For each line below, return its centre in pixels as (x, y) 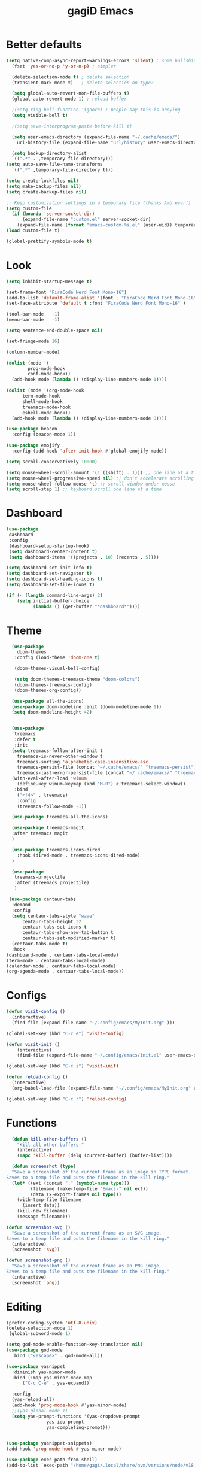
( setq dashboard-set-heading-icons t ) (54, 579)
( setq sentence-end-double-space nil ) (54, 330)
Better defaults (44, 45)
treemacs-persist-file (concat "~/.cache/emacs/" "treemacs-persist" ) (107, 768)
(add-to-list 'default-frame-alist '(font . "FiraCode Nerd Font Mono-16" (101, 298)
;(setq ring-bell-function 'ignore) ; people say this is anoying (96, 110)
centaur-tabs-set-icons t (54, 927)
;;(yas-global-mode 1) (40, 1411)
